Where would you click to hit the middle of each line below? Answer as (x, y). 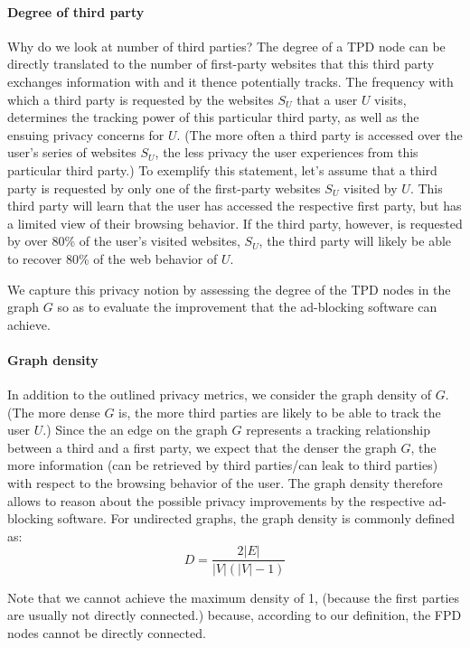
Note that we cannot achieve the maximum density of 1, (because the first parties (234, 597)
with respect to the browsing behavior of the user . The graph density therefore (225, 483)
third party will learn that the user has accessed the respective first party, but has (235, 206)
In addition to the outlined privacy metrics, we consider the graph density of (220, 394)
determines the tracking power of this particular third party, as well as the (213, 117)
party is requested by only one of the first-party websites (164, 188)
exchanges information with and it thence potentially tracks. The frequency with (230, 81)
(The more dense (54, 412)
